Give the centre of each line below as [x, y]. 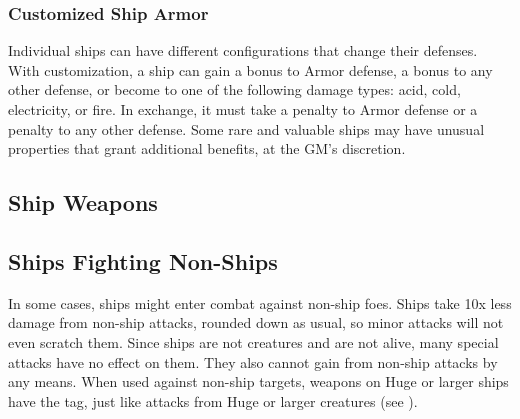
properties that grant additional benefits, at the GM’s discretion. [207, 148]
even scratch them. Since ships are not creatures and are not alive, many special [253, 341]
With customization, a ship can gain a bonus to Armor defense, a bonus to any [250, 69]
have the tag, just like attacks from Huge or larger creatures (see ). [213, 400]
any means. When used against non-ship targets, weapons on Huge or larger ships [258, 381]
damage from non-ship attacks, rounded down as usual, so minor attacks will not [256, 322]
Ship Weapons [83, 202]
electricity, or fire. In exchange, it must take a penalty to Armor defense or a [243, 109]
